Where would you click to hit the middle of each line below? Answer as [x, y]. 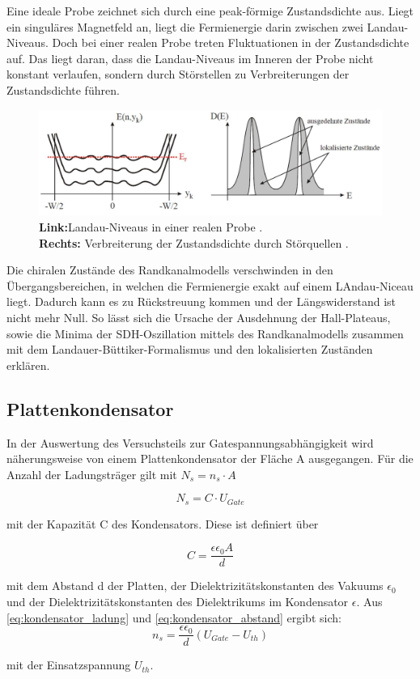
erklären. [28, 365]
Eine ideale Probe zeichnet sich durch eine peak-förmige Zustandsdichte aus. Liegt [210, 11]
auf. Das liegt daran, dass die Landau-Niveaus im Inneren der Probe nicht [190, 58]
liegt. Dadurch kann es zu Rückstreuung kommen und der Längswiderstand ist [202, 301]
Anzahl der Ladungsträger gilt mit [92, 474]
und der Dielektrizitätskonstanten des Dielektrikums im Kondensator [178, 602]
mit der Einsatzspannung [69, 665]
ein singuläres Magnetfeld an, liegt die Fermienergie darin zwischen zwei [185, 26]
